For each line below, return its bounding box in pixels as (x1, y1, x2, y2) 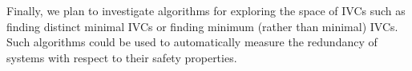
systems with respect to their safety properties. (6, 49, 237, 65)
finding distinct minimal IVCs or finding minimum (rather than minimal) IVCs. (6, 18, 398, 34)
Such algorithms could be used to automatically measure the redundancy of (6, 34, 378, 50)
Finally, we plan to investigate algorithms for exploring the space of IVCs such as (6, 2, 406, 18)
